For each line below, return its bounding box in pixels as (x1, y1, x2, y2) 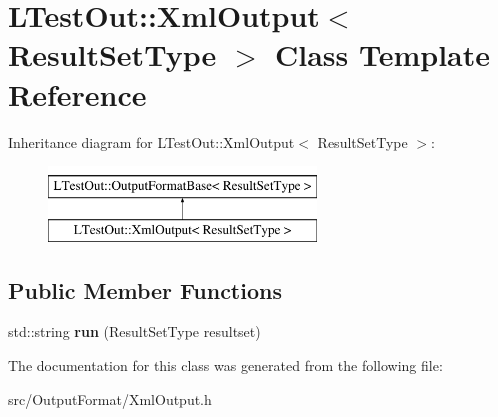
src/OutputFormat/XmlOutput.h (8, 388, 212, 409)
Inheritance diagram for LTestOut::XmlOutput (8, 131, 295, 152)
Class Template (274, 34, 490, 75)
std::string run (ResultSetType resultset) (8, 321, 261, 342)
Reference (8, 73, 147, 114)
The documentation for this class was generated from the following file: (8, 355, 443, 376)
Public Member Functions (8, 274, 282, 305)
